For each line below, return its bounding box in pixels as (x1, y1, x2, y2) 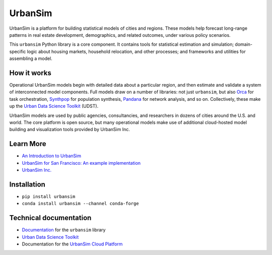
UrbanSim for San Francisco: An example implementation (22, 160, 141, 166)
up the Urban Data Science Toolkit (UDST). (9, 103, 99, 109)
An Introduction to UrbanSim (22, 153, 82, 159)
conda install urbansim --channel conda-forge (22, 201, 139, 207)
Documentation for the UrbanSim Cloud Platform (22, 241, 123, 247)
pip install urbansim (22, 194, 76, 199)
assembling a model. (9, 55, 52, 61)
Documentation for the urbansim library (22, 227, 106, 233)
